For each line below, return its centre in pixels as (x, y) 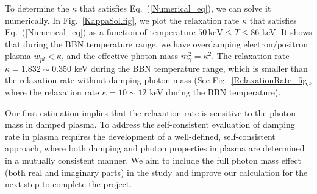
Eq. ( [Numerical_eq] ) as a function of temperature (100, 32)
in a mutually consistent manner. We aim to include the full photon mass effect (153, 160)
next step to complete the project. (69, 184)
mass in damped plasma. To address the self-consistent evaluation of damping (150, 124)
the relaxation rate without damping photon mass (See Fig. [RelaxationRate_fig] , (158, 80)
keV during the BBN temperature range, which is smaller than (191, 68)
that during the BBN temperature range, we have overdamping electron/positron (156, 43)
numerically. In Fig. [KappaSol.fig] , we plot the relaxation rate (122, 20)
